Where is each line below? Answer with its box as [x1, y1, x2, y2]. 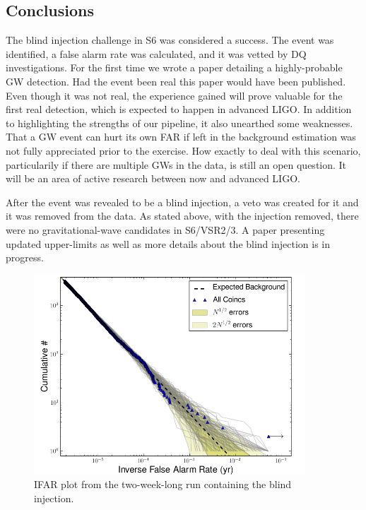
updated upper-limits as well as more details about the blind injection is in [6, 236, 330, 251]
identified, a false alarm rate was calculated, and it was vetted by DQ [6, 46, 307, 61]
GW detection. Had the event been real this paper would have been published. [6, 73, 346, 88]
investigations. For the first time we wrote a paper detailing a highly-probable [6, 60, 343, 75]
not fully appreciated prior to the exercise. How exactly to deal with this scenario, [6, 143, 361, 158]
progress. [6, 250, 44, 265]
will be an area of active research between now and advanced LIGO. [6, 171, 300, 186]
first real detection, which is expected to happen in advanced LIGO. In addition [6, 102, 352, 117]
